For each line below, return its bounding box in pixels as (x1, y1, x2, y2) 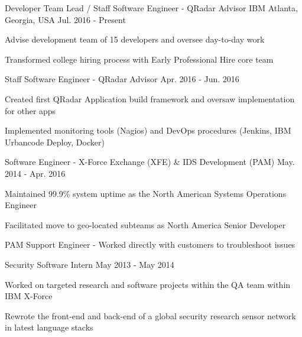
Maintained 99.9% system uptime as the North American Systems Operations (5, 187, 287, 199)
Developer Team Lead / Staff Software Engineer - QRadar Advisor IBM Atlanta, (5, 2, 298, 14)
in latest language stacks (5, 321, 93, 333)
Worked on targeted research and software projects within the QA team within (5, 278, 291, 290)
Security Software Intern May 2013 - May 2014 (5, 258, 174, 270)
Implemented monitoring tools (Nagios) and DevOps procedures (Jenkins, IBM (5, 124, 291, 137)
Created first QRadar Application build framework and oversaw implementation (5, 92, 295, 105)
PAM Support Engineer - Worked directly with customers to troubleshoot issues (5, 238, 295, 251)
